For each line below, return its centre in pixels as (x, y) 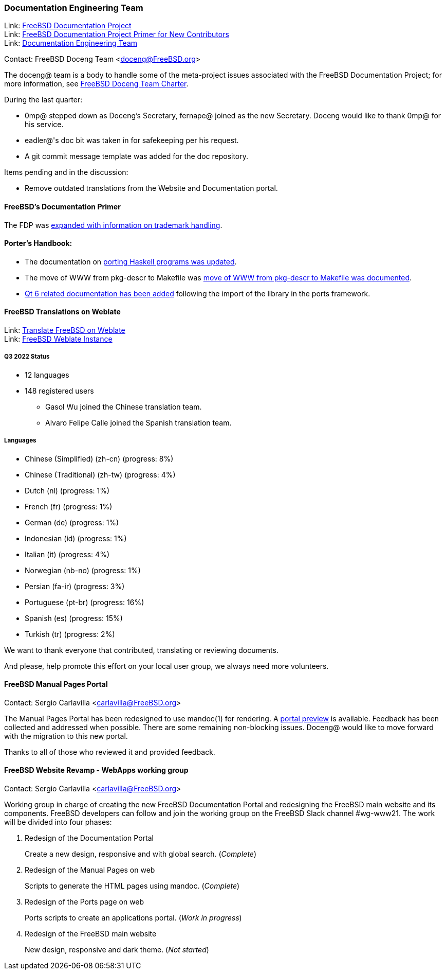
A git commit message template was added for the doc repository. (137, 156)
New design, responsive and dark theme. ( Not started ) (117, 950)
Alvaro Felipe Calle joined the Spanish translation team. (138, 422)
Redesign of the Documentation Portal (89, 838)
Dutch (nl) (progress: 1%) (67, 490)
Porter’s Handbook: (38, 243)
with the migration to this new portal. (66, 736)
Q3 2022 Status (27, 357)
